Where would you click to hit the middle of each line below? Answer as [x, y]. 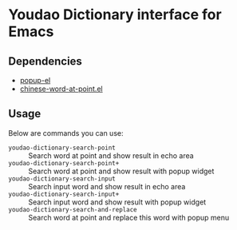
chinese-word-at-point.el [61, 89]
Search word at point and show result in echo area [111, 155]
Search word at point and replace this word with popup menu [129, 217]
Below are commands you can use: [66, 133]
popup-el [35, 80]
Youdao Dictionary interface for [115, 15]
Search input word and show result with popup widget [117, 202]
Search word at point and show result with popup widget [121, 171]
